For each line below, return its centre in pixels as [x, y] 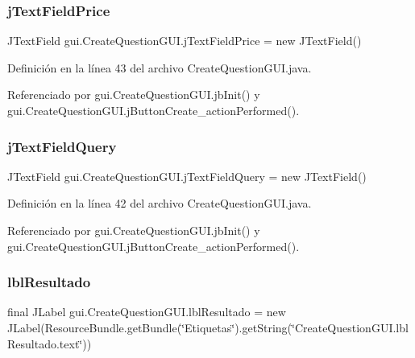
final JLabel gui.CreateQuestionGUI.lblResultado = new [147, 312]
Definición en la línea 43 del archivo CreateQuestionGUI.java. [160, 67]
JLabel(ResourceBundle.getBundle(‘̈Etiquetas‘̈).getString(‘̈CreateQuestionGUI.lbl [208, 327]
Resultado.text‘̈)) [50, 343]
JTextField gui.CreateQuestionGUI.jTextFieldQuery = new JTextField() [187, 176]
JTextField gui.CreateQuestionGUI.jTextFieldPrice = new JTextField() [185, 41]
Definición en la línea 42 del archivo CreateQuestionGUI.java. [160, 203]
